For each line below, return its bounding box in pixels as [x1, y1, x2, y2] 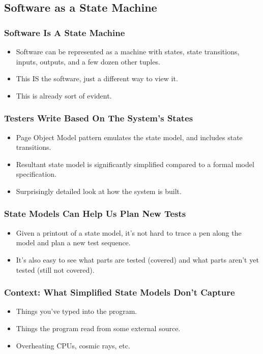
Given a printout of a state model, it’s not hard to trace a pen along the [16, 227, 242, 238]
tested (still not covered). [16, 264, 95, 275]
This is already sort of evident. [16, 90, 112, 101]
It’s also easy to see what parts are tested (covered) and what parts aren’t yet [16, 254, 259, 265]
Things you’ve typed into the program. [16, 306, 137, 316]
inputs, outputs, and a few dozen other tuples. [16, 56, 160, 67]
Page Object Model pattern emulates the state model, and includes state [16, 132, 243, 142]
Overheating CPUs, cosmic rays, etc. [16, 340, 130, 350]
